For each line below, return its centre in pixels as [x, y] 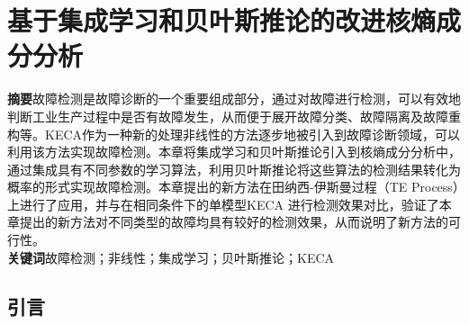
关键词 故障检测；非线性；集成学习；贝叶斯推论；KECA [171, 257]
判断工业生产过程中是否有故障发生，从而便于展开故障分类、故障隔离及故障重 [234, 116]
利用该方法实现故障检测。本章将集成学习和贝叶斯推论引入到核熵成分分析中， [234, 152]
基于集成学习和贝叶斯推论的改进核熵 [222, 20]
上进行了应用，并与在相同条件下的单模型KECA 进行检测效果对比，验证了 [223, 204]
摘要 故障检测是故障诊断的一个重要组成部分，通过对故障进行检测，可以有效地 [234, 99]
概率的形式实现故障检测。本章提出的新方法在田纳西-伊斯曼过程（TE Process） [233, 187]
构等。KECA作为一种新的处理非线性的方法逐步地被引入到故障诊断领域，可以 [234, 134]
